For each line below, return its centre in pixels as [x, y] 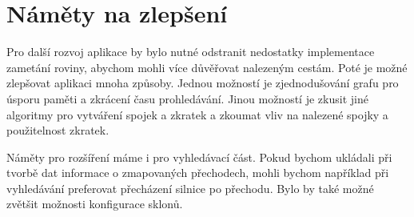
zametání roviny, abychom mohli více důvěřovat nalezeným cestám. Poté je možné [207, 67]
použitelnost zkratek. [58, 130]
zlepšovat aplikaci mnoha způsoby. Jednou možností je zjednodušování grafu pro [203, 83]
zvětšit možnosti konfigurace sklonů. [95, 204]
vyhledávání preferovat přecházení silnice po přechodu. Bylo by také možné [190, 188]
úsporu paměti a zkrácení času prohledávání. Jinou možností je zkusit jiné [187, 98]
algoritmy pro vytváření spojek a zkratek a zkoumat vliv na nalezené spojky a [197, 114]
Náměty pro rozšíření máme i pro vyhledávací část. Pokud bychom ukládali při [199, 157]
